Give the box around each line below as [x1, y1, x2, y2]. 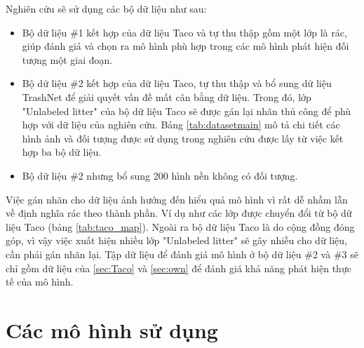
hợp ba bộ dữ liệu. [22, 145, 102, 159]
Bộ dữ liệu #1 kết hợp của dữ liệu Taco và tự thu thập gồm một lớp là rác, [22, 25, 347, 39]
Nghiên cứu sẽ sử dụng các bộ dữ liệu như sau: [6, 1, 207, 15]
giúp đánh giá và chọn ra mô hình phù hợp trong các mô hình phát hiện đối [22, 39, 349, 53]
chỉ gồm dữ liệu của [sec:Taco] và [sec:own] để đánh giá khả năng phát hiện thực [6, 260, 351, 275]
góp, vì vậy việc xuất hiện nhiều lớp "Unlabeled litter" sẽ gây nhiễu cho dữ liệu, [6, 233, 348, 248]
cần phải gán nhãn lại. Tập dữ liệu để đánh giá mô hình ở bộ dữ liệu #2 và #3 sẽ [6, 246, 358, 261]
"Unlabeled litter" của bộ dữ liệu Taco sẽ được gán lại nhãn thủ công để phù [22, 103, 351, 118]
